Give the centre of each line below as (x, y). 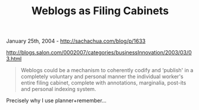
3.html (14, 59)
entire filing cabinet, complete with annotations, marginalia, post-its (103, 83)
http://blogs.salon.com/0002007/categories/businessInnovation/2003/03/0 (99, 53)
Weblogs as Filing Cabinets (100, 11)
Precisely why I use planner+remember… (56, 101)
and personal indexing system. (58, 89)
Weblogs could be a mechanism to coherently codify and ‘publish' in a (107, 70)
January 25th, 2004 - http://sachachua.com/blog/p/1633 (76, 41)
